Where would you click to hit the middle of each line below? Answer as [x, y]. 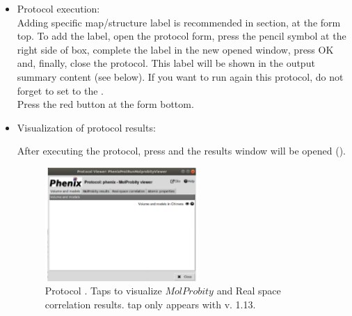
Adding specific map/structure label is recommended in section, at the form [179, 22]
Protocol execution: [58, 8]
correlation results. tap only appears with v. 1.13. [150, 304]
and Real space [249, 291]
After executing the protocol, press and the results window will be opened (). [181, 151]
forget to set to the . [60, 90]
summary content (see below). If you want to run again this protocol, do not [180, 76]
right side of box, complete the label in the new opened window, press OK [175, 49]
